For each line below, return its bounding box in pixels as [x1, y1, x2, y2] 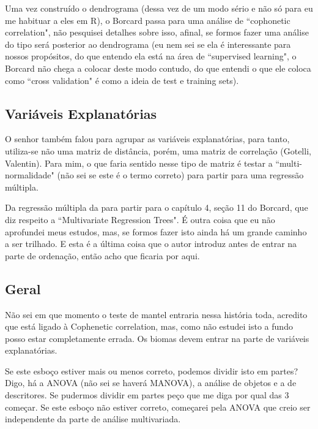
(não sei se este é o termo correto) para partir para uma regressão [57, 169, 304, 181]
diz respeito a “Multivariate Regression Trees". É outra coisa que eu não [5, 213, 275, 226]
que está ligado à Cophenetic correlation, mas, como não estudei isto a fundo [5, 320, 293, 333]
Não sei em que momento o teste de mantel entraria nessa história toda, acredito [5, 308, 308, 321]
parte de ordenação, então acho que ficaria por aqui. [5, 249, 200, 262]
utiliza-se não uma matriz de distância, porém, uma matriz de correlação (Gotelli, [5, 144, 311, 157]
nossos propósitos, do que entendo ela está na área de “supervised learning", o [5, 50, 297, 63]
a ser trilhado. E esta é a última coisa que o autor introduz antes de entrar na [5, 237, 297, 250]
